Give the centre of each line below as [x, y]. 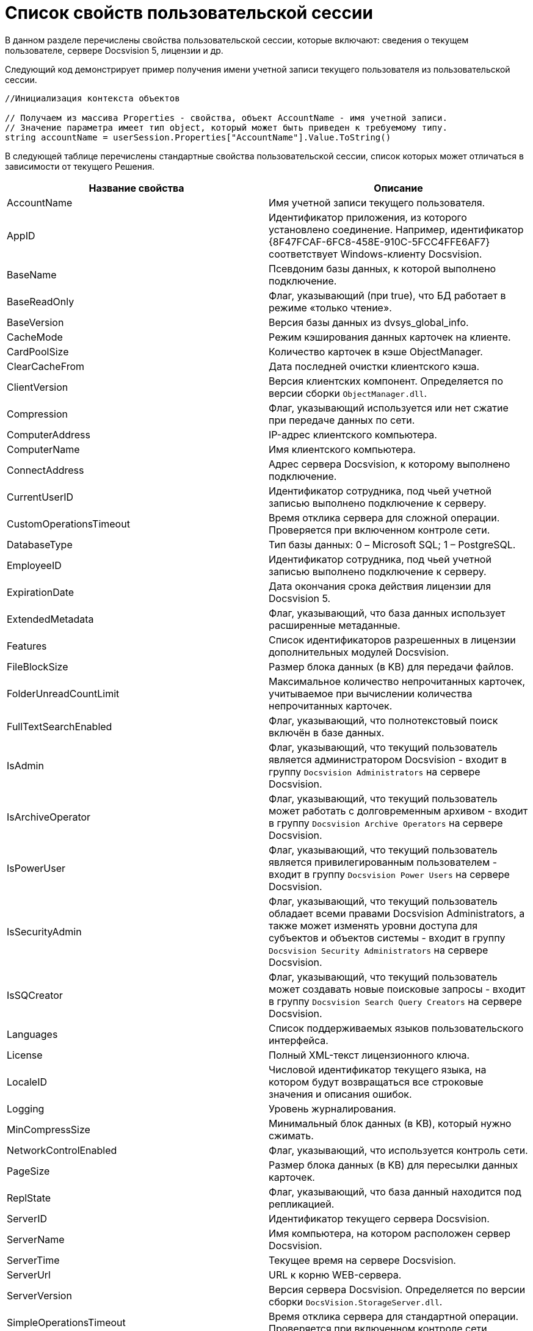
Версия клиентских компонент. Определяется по [386, 381]
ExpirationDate [41, 592]
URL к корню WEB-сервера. [335, 1275]
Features [27, 646]
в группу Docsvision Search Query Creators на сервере [395, 1001]
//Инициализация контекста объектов [92, 98]
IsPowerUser [36, 868]
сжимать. [291, 1135]
